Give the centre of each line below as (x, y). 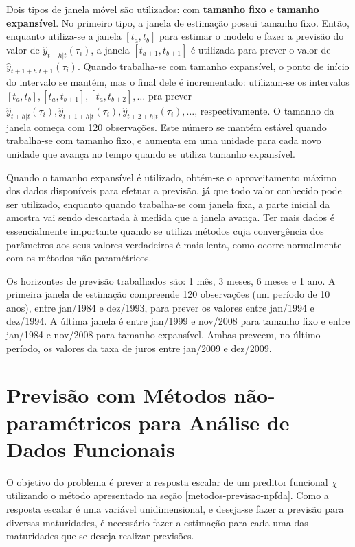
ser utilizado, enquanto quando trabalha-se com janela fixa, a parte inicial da (168, 203)
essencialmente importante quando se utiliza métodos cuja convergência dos (165, 230)
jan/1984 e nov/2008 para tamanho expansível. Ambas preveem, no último (163, 335)
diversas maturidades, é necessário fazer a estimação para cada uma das (157, 522)
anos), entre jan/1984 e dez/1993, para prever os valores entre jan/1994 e (160, 307)
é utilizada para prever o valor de (261, 49)
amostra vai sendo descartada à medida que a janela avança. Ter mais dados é (171, 217)
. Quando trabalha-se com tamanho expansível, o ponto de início (213, 66)
